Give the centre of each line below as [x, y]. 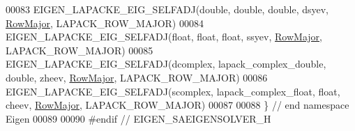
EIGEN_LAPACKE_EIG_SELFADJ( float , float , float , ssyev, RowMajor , [164, 37]
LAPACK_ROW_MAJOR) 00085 [80, 50]
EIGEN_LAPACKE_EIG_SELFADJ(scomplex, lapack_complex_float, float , [173, 91]
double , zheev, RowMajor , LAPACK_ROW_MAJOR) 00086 [137, 77]
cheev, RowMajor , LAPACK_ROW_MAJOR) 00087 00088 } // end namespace [177, 105]
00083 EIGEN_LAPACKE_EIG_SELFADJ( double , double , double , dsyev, [167, 9]
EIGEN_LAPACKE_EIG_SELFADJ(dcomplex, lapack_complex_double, [166, 64]
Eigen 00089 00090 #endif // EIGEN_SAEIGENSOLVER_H [138, 118]
